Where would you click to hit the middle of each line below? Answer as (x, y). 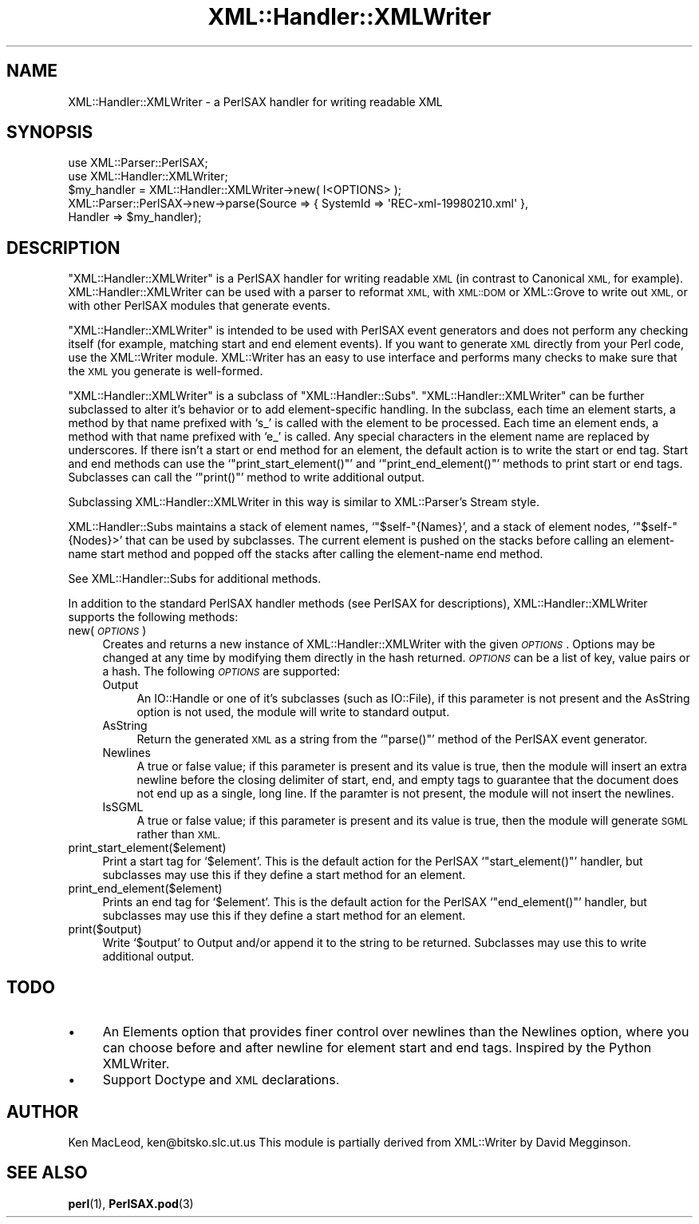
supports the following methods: (153, 617)
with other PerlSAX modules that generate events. (199, 306)
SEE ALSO (47, 1173)
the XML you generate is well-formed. (166, 371)
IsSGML (123, 807)
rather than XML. (179, 834)
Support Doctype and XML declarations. (221, 1080)
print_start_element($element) (147, 848)
